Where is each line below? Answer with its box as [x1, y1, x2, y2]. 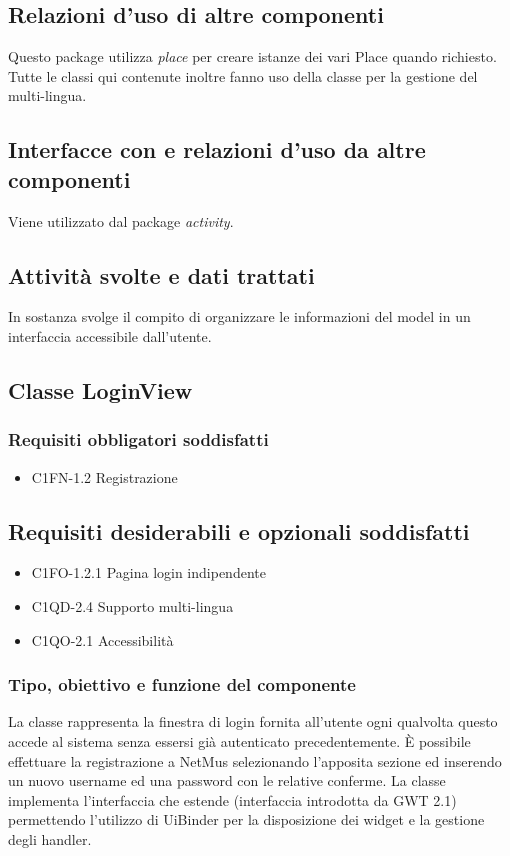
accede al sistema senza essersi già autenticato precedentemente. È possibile [8, 730, 471, 751]
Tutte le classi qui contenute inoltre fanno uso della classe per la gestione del [8, 65, 478, 86]
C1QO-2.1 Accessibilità [31, 629, 174, 650]
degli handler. [8, 828, 92, 849]
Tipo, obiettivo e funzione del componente [8, 672, 356, 697]
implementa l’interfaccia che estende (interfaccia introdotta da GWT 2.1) [8, 789, 457, 810]
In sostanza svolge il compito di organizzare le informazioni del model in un [8, 306, 471, 327]
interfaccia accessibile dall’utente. [8, 325, 212, 346]
